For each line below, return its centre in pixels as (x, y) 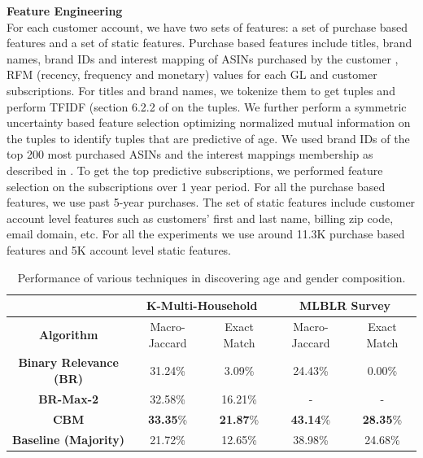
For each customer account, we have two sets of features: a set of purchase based (207, 26)
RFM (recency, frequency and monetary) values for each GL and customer (192, 74)
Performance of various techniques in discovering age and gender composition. (211, 277)
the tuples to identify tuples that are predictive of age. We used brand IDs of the (208, 138)
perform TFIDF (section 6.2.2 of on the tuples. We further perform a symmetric (207, 106)
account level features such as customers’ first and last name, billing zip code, (200, 218)
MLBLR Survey (345, 305)
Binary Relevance (68, 362)
